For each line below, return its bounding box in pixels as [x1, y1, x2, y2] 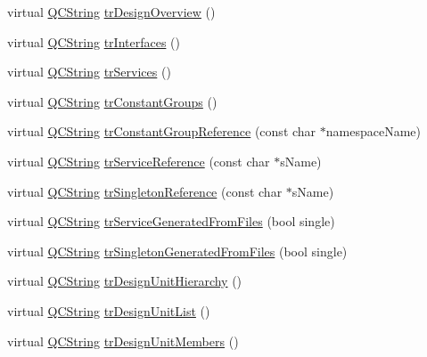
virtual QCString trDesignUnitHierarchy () [7, 272, 242, 290]
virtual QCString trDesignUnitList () [7, 301, 210, 320]
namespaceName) [325, 122, 421, 141]
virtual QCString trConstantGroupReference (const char [7, 122, 316, 141]
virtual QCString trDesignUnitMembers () [7, 331, 239, 350]
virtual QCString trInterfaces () [7, 32, 180, 51]
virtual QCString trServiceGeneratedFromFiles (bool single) [7, 212, 335, 231]
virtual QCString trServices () [7, 62, 171, 81]
